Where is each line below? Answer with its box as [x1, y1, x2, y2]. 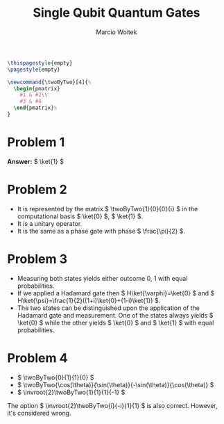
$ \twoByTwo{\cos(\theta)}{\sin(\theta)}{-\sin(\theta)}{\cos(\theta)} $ [17, 380, 214, 389]
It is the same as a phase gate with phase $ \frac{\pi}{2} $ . [17, 227, 186, 235]
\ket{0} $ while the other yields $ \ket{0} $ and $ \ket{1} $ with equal [17, 318, 214, 327]
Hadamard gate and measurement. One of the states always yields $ [17, 311, 214, 319]
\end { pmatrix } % [13, 104, 58, 112]
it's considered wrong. [7, 409, 71, 417]
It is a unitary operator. [17, 219, 83, 227]
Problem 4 [7, 350, 68, 366]
